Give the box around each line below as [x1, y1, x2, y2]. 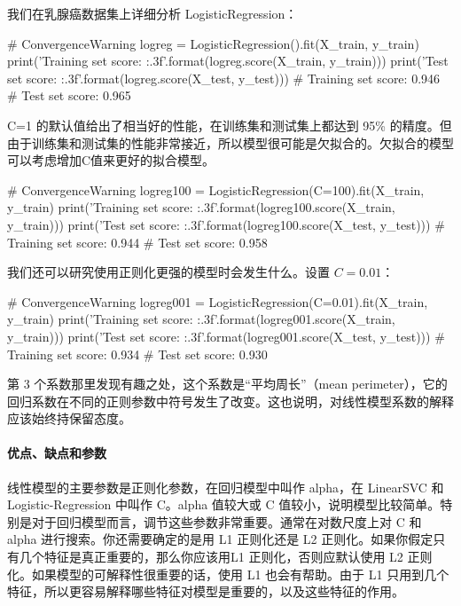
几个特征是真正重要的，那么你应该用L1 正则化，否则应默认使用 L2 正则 [19, 547, 433, 566]
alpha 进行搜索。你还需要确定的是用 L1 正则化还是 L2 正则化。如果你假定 [7, 530, 434, 548]
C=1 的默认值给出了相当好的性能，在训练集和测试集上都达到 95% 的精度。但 [7, 115, 452, 134]
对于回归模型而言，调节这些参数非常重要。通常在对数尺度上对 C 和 [31, 512, 422, 531]
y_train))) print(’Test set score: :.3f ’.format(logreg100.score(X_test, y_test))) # [7, 215, 445, 233]
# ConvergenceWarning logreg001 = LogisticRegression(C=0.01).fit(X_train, [7, 292, 428, 311]
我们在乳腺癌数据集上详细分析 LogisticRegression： [7, 4, 298, 22]
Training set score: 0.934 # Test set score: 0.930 [7, 344, 268, 363]
